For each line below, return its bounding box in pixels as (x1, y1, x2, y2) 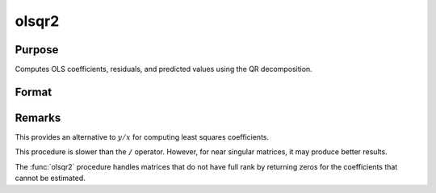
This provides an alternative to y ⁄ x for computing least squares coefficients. (15, 132, 270, 141)
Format (15, 85, 52, 99)
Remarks (15, 111, 61, 124)
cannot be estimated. (15, 174, 86, 183)
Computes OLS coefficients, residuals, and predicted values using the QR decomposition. (15, 65, 312, 74)
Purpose (15, 43, 59, 57)
